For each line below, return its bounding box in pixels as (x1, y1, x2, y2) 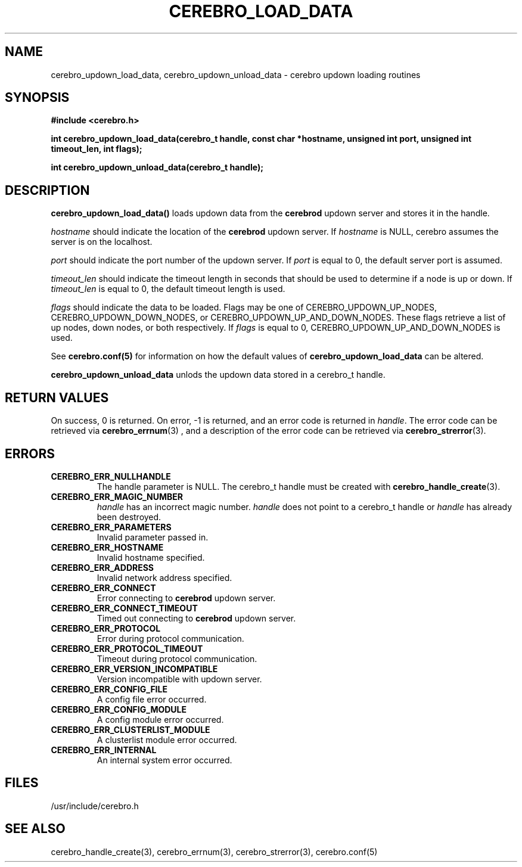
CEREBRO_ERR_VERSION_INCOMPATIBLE (51, 663, 218, 674)
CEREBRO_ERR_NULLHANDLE (51, 471, 171, 481)
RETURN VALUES (5, 390, 109, 405)
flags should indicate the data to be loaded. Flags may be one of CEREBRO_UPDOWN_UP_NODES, (51, 302, 437, 313)
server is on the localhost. (51, 237, 153, 247)
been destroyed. (97, 511, 161, 522)
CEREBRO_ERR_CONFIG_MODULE (51, 704, 187, 714)
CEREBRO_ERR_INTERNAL (51, 744, 157, 755)
